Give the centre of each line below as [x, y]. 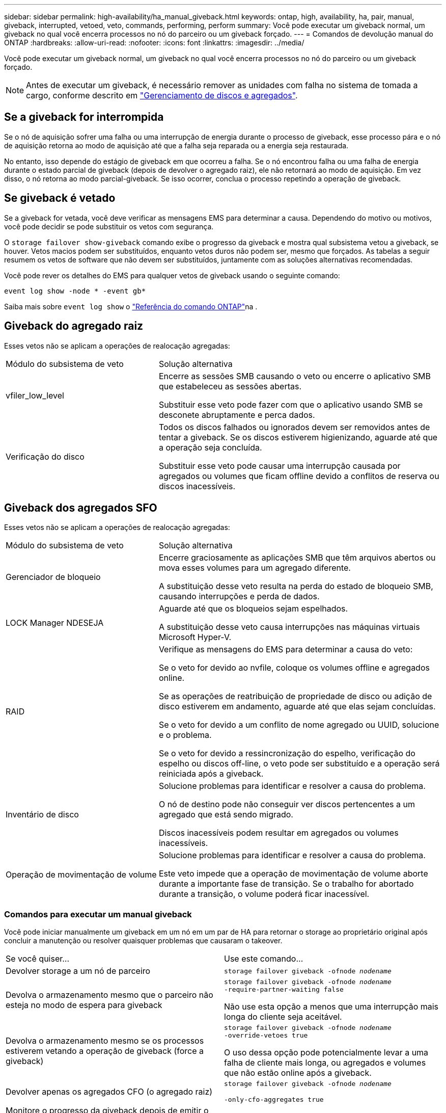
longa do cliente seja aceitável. [283, 1017]
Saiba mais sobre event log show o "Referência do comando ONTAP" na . [131, 306]
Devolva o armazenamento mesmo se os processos [105, 1041]
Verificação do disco [45, 456]
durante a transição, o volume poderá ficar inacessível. [264, 894]
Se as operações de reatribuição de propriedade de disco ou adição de [295, 696]
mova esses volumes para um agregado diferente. [255, 568]
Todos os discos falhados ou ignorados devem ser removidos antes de [294, 427]
